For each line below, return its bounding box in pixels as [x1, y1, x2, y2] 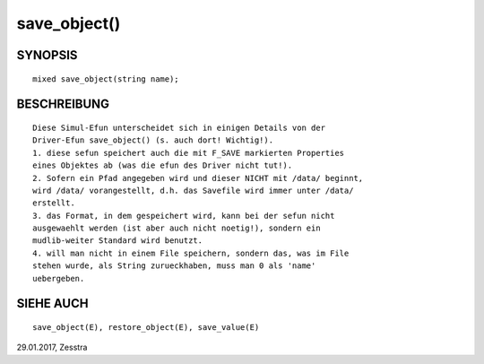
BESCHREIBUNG [16, 97, 110, 112]
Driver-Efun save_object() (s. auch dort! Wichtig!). [32, 135, 273, 145]
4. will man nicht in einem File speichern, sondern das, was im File [32, 247, 350, 258]
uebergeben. [32, 273, 85, 283]
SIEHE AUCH [16, 296, 89, 311]
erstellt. [32, 198, 75, 208]
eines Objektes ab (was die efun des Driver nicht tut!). [32, 160, 293, 170]
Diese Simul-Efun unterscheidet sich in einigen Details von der [32, 122, 326, 133]
